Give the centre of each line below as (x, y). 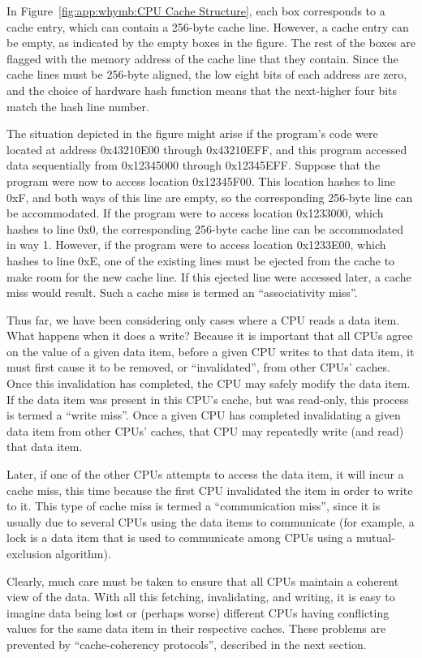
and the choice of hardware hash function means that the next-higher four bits (202, 90)
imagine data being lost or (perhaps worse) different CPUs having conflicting (198, 612)
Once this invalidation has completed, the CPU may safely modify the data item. (209, 383)
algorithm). (83, 553)
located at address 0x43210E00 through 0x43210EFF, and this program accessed (207, 149)
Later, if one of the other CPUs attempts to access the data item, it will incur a (205, 474)
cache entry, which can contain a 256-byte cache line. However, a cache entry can (208, 26)
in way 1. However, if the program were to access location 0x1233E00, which (196, 245)
